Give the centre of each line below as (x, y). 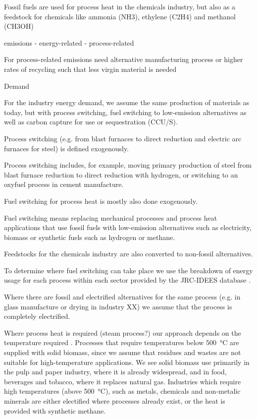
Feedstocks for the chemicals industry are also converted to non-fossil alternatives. (128, 254)
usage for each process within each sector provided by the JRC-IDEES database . (128, 280)
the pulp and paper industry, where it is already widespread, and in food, (115, 372)
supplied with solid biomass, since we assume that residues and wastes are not (123, 352)
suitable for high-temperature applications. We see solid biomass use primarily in (127, 362)
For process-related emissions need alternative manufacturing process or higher (124, 59)
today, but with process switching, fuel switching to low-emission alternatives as (125, 112)
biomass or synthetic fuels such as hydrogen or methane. (90, 237)
